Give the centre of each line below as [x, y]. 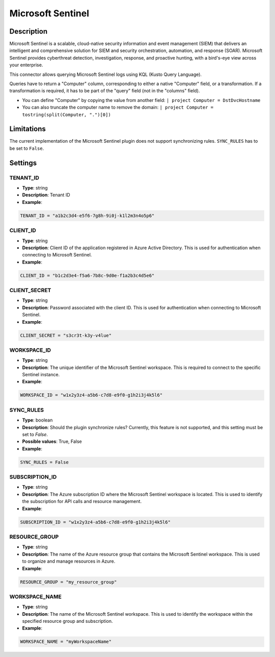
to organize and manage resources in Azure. [69, 561]
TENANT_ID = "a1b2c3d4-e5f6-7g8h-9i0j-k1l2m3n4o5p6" [87, 216]
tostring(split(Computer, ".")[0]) [67, 114]
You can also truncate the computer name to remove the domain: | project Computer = [118, 108]
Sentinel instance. [41, 375]
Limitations [28, 129]
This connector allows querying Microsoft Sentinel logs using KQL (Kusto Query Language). [106, 74]
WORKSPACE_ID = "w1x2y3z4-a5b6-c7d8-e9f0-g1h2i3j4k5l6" [91, 395]
